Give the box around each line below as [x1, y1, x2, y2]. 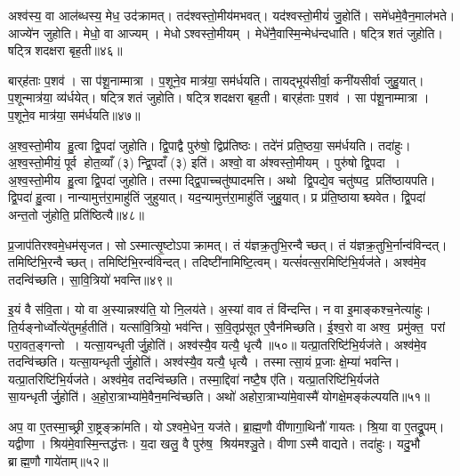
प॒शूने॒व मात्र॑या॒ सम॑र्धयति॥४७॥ [8, 105, 141, 124]
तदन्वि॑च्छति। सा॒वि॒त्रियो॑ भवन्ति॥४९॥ [8, 270, 173, 288]
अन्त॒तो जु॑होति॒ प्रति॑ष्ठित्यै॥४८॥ [8, 205, 144, 223]
